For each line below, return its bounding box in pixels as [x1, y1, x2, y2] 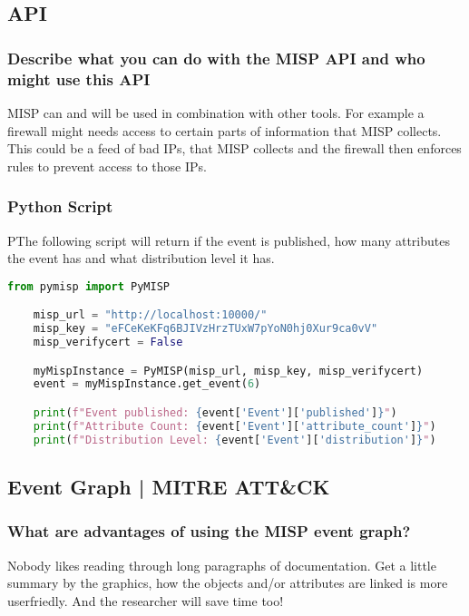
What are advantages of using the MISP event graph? [7, 520, 411, 543]
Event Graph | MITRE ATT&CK [7, 472, 330, 500]
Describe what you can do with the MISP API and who [7, 46, 425, 69]
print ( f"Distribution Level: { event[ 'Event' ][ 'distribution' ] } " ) [33, 433, 436, 446]
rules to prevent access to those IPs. [7, 156, 207, 175]
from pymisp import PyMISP [7, 279, 170, 293]
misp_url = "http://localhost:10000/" [33, 308, 268, 322]
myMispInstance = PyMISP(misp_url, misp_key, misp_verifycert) [33, 364, 424, 377]
